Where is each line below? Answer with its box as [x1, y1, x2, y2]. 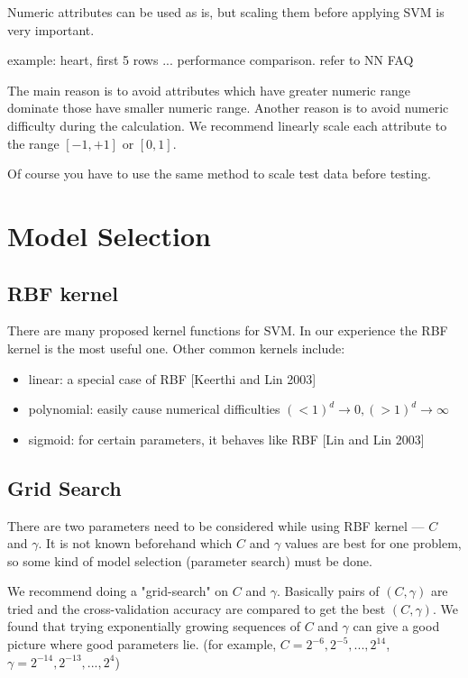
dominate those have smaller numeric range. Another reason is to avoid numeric [7, 98, 449, 117]
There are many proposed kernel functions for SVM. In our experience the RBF [7, 321, 448, 340]
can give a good [353, 617, 440, 636]
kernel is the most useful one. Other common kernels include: [7, 338, 345, 357]
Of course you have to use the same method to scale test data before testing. [7, 164, 431, 183]
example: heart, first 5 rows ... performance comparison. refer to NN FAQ [7, 50, 414, 69]
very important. [7, 20, 95, 39]
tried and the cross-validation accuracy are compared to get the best [7, 599, 386, 618]
